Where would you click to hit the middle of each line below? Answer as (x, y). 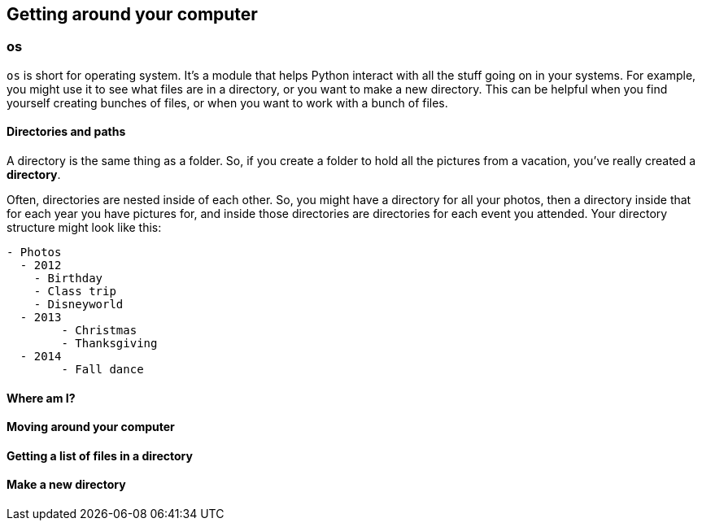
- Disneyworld (78, 305)
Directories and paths (66, 132)
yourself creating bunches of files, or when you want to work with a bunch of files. (227, 102)
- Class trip (75, 292)
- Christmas (99, 331)
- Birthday (68, 279)
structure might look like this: (84, 228)
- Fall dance (102, 370)
